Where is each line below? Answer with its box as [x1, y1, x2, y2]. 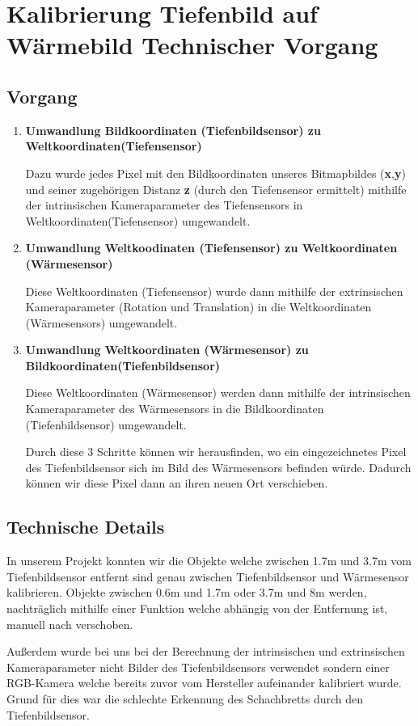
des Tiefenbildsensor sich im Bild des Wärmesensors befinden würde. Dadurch [25, 458, 412, 475]
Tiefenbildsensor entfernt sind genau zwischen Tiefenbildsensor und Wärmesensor [6, 568, 409, 585]
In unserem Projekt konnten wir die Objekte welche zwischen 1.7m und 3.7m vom [6, 552, 412, 569]
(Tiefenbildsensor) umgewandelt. [25, 416, 187, 433]
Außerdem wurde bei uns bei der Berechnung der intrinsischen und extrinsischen [6, 643, 405, 660]
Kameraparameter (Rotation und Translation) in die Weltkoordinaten [25, 298, 372, 315]
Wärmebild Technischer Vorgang [6, 28, 378, 61]
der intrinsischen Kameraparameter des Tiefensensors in [25, 196, 303, 213]
